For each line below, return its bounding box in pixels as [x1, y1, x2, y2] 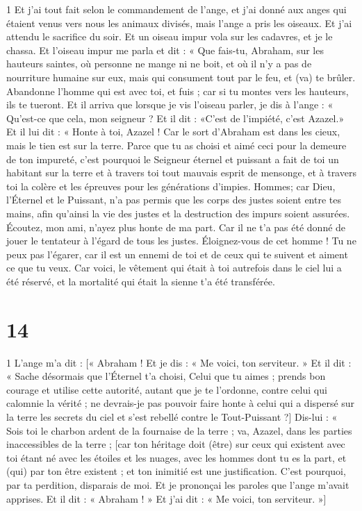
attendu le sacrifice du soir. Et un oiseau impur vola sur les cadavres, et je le [6, 29, 333, 44]
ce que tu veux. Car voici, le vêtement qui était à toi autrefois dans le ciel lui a [6, 260, 342, 275]
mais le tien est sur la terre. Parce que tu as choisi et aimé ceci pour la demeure [6, 137, 347, 152]
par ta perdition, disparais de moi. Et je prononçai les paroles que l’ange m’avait [6, 477, 349, 492]
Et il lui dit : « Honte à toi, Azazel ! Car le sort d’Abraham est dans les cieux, [6, 124, 340, 139]
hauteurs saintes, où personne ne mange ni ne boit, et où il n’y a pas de [6, 56, 312, 71]
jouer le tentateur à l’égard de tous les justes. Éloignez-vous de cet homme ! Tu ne [6, 233, 356, 248]
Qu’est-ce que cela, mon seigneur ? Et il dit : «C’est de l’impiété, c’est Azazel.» [6, 110, 345, 125]
